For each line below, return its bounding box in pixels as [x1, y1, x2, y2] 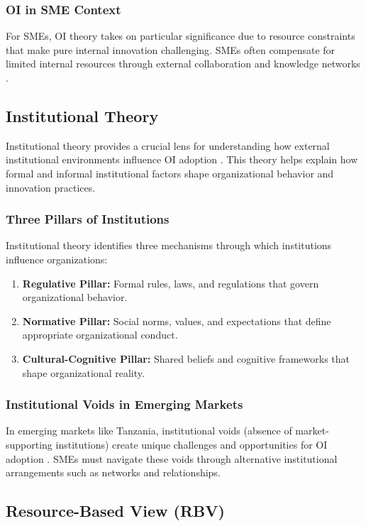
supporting [6, 437, 52, 451]
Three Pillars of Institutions [6, 210, 170, 228]
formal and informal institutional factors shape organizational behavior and [6, 165, 334, 180]
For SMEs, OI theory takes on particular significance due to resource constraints [6, 28, 355, 43]
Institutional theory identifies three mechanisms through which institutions [6, 238, 332, 253]
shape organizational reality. [22, 365, 145, 380]
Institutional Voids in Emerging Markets [6, 395, 243, 413]
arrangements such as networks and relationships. [6, 465, 221, 480]
